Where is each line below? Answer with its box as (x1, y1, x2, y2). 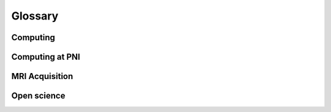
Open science (11, 91, 66, 101)
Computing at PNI (11, 52, 80, 62)
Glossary (11, 9, 59, 23)
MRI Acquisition (11, 71, 74, 82)
